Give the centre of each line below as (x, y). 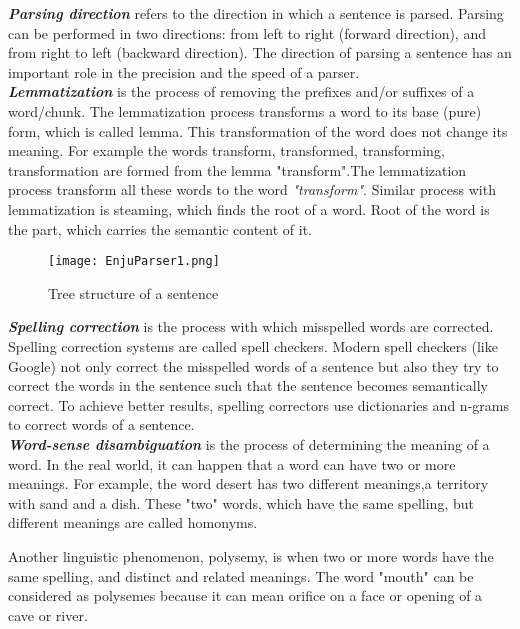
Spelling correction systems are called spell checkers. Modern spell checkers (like (253, 345)
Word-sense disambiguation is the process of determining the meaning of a (249, 443)
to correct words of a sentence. (101, 424)
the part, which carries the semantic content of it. (160, 228)
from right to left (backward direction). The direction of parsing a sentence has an (260, 52)
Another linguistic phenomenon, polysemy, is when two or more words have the (251, 555)
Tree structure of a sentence (133, 292)
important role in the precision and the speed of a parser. (184, 71)
